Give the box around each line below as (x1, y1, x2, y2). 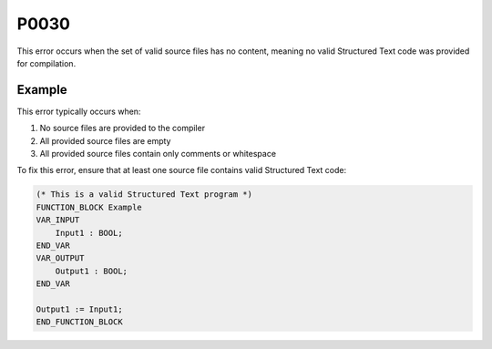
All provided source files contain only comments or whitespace (39, 149, 277, 159)
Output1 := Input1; (36, 303, 123, 314)
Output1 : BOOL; (55, 265, 128, 276)
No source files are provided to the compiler (39, 123, 205, 134)
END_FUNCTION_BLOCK (36, 317, 123, 327)
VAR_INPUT (36, 215, 80, 225)
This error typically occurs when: (16, 106, 141, 117)
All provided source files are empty (39, 135, 171, 146)
